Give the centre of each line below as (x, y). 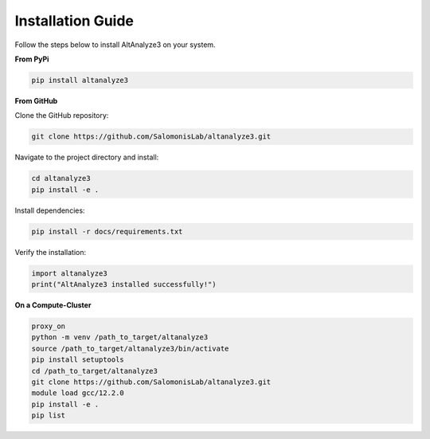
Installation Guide (74, 21)
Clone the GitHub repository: (62, 116)
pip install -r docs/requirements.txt (107, 231)
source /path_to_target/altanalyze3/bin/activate (130, 348)
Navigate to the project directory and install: (87, 157)
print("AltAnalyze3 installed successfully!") (124, 284)
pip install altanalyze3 (80, 80)
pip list (49, 415)
